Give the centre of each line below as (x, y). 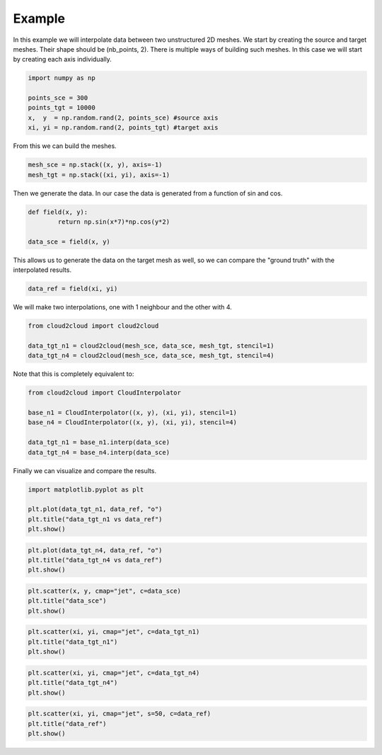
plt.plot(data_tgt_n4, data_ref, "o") (95, 550)
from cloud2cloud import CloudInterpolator (105, 393)
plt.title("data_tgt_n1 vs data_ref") (95, 519)
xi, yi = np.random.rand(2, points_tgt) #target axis (123, 128)
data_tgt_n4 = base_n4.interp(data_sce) (99, 452)
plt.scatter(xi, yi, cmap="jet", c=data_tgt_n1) (114, 632)
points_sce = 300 (58, 98)
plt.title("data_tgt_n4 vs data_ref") (95, 560)
